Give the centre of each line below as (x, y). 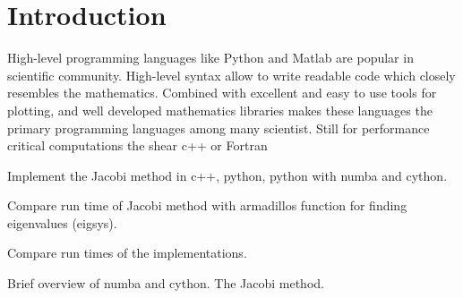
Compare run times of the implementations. (127, 253)
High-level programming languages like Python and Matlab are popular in (210, 58)
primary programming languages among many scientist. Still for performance (219, 128)
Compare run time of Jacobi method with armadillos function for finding (207, 205)
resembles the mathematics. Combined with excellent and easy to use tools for (222, 93)
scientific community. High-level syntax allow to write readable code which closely (231, 75)
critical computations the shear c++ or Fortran (137, 145)
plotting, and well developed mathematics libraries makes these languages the (220, 110)
